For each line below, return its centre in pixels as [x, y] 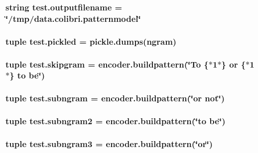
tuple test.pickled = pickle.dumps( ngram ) [91, 41]
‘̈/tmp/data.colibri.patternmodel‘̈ [73, 18]
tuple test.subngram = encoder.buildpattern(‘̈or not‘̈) [115, 98]
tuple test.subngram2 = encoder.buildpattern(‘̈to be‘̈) [116, 121]
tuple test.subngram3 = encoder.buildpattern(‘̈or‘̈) [109, 143]
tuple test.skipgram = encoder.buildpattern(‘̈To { [107, 64]
